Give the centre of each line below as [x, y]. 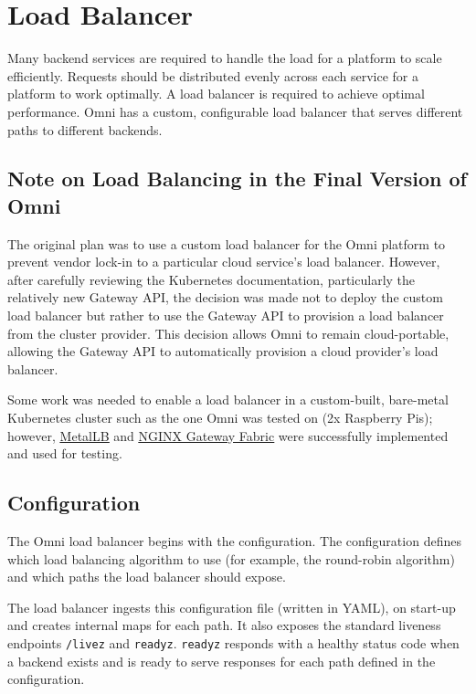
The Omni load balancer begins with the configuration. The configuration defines [234, 541]
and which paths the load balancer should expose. [147, 577]
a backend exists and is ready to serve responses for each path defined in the [222, 661]
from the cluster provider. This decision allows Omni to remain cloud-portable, [228, 333]
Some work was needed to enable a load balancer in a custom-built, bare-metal [228, 400]
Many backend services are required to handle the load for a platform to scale [225, 58]
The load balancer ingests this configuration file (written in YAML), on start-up [232, 607]
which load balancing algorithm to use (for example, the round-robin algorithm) [231, 558]
